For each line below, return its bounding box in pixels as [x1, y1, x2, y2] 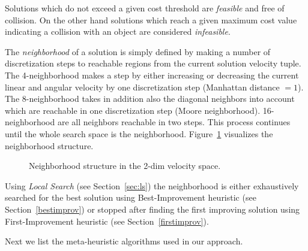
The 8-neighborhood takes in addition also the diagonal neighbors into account [5, 92, 295, 105]
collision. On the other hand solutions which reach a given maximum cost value [5, 13, 297, 26]
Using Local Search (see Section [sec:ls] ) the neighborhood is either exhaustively [5, 179, 299, 192]
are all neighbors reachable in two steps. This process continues [57, 116, 291, 128]
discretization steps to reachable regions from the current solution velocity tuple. [5, 57, 301, 69]
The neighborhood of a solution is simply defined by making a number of [5, 45, 271, 58]
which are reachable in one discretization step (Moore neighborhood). [5, 104, 261, 116]
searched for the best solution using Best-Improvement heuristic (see [5, 191, 256, 204]
